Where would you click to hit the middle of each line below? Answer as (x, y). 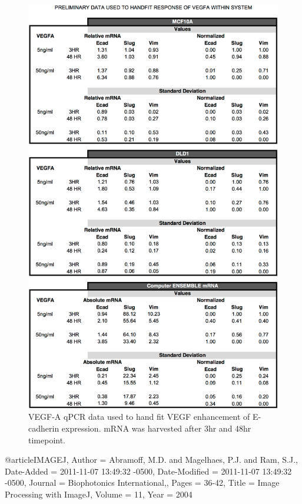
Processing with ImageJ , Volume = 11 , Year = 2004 (99, 494)
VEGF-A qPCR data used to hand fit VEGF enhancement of (139, 417)
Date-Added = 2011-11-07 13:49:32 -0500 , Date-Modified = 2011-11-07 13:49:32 (148, 471)
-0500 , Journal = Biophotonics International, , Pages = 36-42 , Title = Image (142, 483)
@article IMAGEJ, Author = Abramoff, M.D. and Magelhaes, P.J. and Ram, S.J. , (151, 460)
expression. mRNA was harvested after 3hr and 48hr (156, 428)
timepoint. (47, 440)
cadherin (44, 428)
